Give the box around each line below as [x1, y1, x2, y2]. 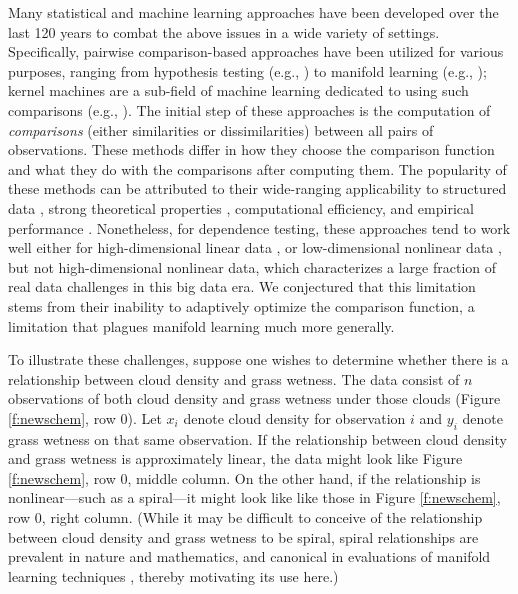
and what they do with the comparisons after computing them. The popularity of [8, 158, 507, 179]
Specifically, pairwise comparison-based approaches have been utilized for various [8, 41, 504, 62]
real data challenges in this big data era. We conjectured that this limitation [8, 276, 476, 297]
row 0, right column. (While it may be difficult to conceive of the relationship [8, 507, 483, 528]
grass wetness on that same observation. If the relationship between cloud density [8, 428, 507, 449]
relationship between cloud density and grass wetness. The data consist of [8, 368, 460, 389]
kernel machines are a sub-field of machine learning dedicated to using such [8, 80, 469, 101]
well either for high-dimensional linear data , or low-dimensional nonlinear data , [8, 237, 502, 258]
